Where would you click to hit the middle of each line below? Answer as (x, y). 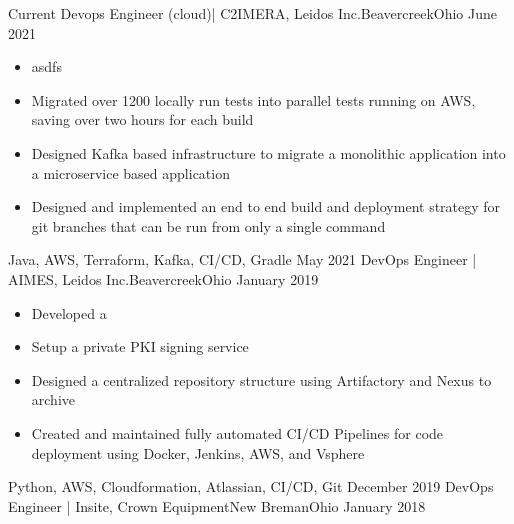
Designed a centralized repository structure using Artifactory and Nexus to (261, 379)
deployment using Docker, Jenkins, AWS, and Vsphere (198, 452)
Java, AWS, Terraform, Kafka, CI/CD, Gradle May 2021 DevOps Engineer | (242, 259)
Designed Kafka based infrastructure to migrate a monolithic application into (268, 152)
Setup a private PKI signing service (140, 346)
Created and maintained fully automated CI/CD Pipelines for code (237, 432)
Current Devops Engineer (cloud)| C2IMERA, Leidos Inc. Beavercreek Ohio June (253, 13)
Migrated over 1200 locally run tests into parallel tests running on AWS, (253, 99)
